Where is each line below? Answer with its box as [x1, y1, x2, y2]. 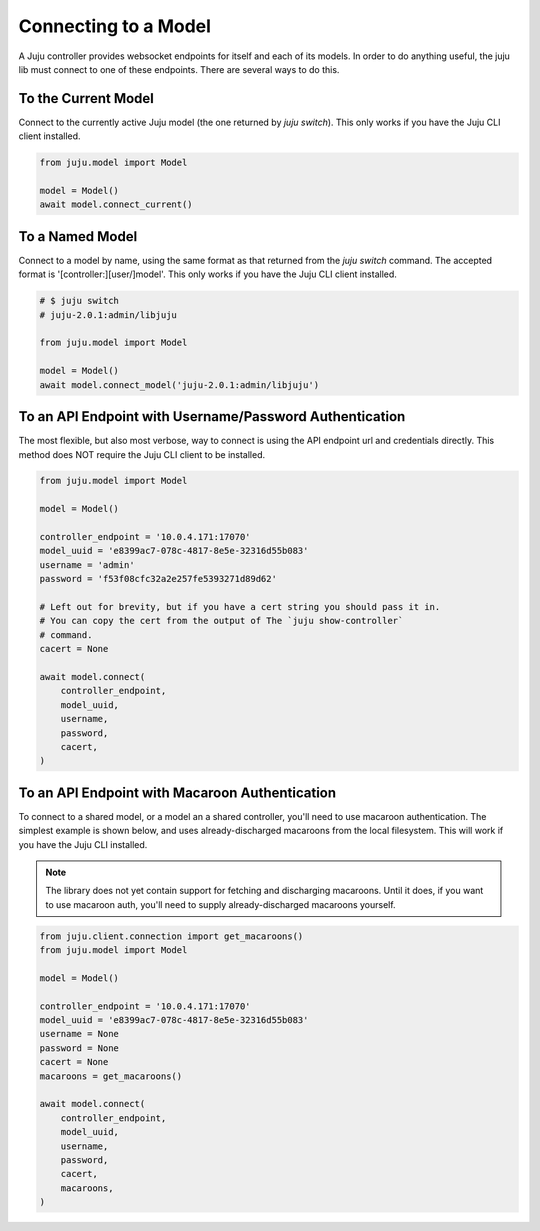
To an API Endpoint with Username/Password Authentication [18, 408, 406, 425]
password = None [39, 1042, 120, 1054]
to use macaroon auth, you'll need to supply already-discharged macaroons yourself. [45, 898, 396, 910]
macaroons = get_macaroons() [39, 1070, 183, 1082]
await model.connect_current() [39, 199, 194, 210]
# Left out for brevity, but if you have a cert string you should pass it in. [39, 601, 441, 612]
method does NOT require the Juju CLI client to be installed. [18, 448, 265, 460]
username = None [39, 1028, 120, 1040]
